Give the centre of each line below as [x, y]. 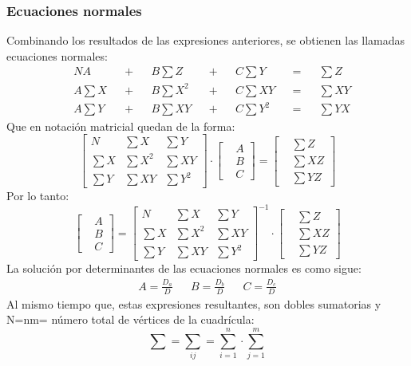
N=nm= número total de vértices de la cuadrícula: [130, 319]
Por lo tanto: [38, 196]
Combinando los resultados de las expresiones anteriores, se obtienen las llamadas [206, 40]
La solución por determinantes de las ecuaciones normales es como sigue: [184, 268]
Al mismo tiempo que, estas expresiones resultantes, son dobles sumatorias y [194, 303]
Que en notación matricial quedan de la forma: [121, 126]
